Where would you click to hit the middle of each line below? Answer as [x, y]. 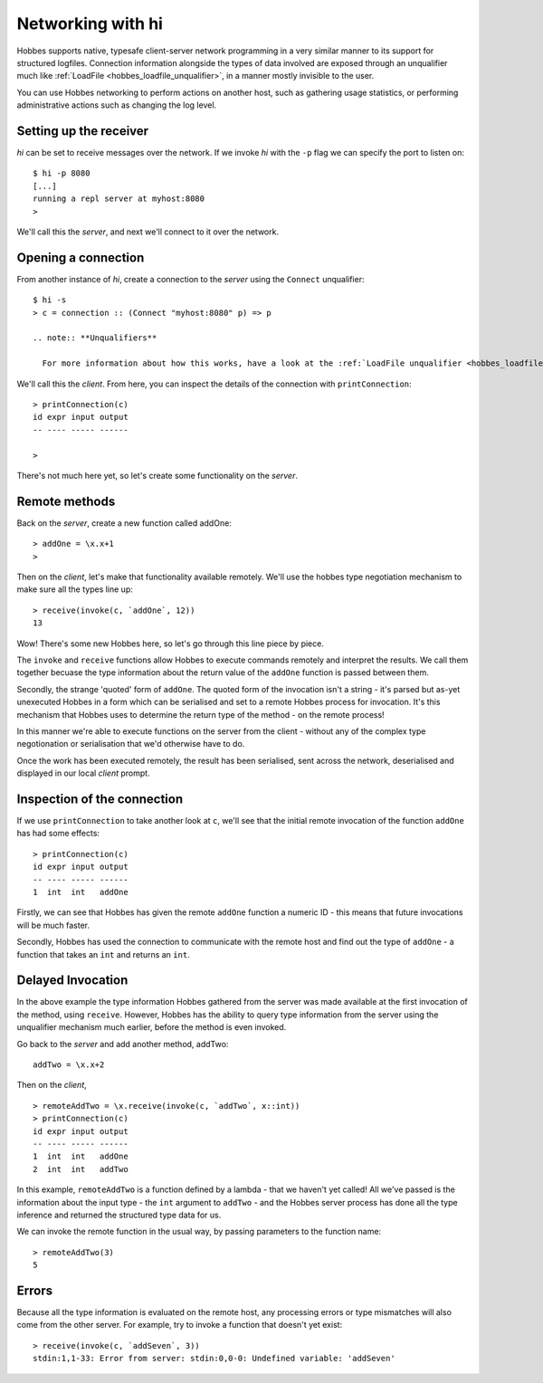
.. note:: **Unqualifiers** [95, 338]
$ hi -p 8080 [62, 173]
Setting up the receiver [83, 131]
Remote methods [66, 501]
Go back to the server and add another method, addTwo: [123, 1044]
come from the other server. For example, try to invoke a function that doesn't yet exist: [180, 1325]
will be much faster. [53, 925]
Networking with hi [90, 24]
